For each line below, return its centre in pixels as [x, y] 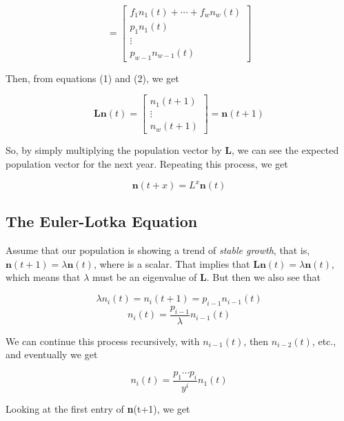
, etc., [324, 341]
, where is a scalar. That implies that [172, 263]
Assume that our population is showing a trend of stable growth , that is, [158, 250]
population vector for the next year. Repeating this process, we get [147, 164]
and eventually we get [52, 354]
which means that [43, 277]
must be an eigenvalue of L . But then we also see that [206, 277]
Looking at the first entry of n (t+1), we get [98, 408]
